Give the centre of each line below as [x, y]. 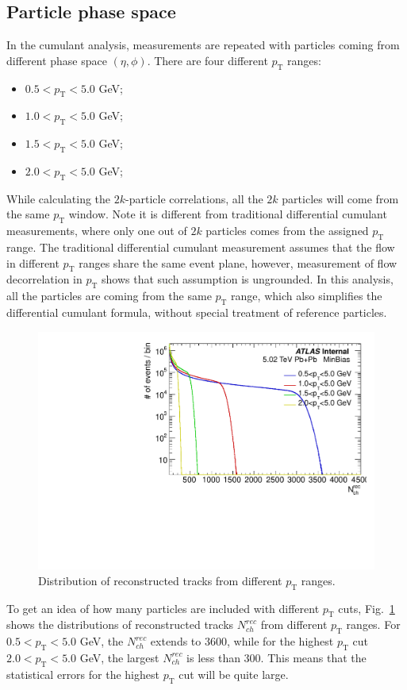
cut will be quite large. [234, 674]
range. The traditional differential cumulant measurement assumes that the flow [201, 247]
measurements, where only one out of [97, 231]
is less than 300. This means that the [276, 657]
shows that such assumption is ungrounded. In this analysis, [247, 279]
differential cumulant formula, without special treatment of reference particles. [197, 312]
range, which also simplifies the [307, 296]
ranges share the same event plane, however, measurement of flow [238, 262]
